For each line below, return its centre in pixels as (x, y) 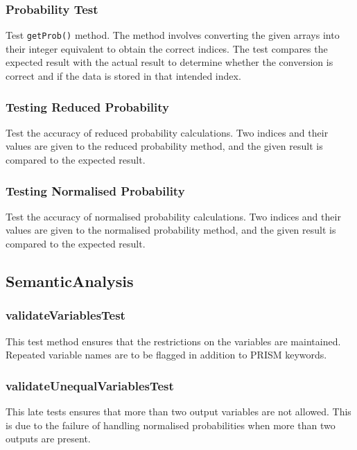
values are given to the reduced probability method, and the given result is (164, 146)
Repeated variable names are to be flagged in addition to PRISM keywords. (166, 355)
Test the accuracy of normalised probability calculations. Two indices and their (173, 216)
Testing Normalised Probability (95, 190)
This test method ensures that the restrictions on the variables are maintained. (173, 341)
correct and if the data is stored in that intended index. (123, 76)
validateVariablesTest (66, 315)
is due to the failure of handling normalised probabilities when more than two (171, 425)
